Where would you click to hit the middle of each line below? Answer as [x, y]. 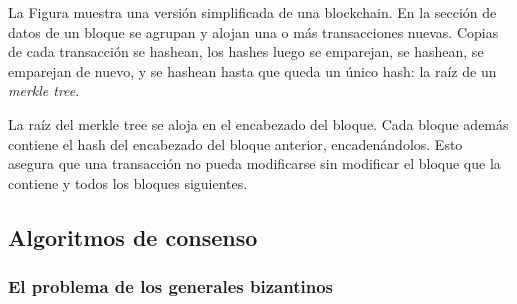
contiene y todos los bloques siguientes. [128, 182]
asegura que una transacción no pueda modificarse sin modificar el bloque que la [254, 163]
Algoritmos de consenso [133, 236]
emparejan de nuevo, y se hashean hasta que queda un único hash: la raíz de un [252, 70]
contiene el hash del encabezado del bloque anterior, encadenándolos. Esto [235, 143]
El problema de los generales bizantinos [170, 286]
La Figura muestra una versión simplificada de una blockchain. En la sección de [252, 12]
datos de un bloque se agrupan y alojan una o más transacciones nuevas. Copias [253, 31]
